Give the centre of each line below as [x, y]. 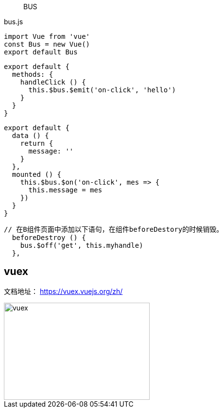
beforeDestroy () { [49, 238]
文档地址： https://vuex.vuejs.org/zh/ [63, 291]
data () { [30, 136]
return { [37, 143]
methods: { [33, 74]
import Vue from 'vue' [47, 36]
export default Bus [41, 52]
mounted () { [37, 174]
